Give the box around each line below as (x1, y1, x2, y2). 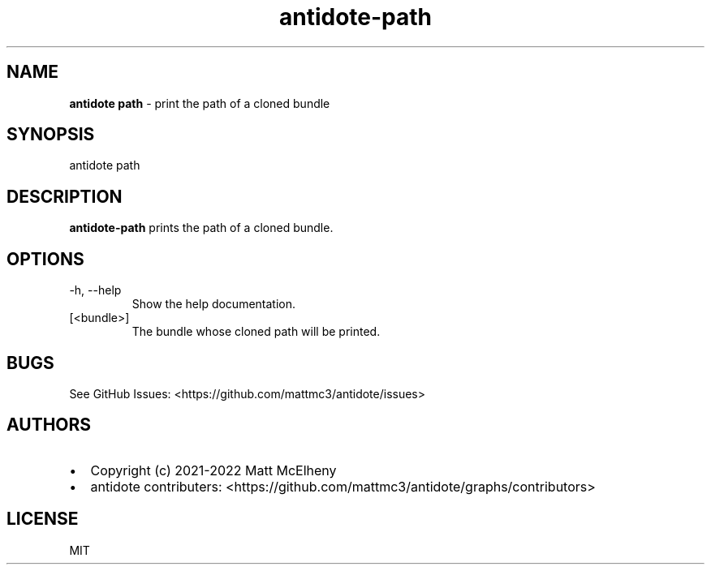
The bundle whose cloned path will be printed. (131, 324, 381, 339)
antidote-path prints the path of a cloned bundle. (69, 221, 334, 235)
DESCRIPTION (6, 186, 123, 207)
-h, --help (69, 283, 122, 298)
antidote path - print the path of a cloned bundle (69, 96, 330, 110)
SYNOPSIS (6, 124, 95, 145)
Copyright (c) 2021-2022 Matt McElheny (90, 462, 337, 479)
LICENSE (6, 509, 79, 530)
